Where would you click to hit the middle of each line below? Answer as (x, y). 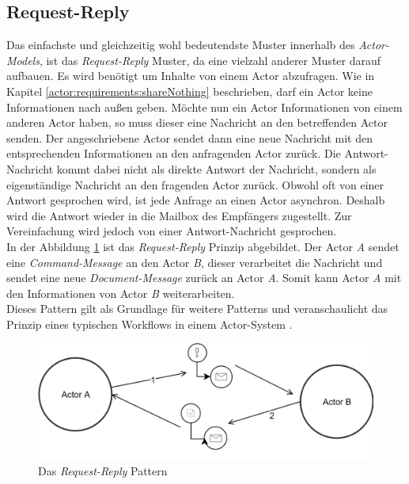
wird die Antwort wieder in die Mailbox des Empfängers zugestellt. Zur (179, 215)
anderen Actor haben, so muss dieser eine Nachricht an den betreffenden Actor (197, 122)
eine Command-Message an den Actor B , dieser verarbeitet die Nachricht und (195, 262)
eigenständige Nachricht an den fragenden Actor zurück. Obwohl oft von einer (195, 184)
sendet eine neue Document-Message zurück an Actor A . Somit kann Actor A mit (204, 278)
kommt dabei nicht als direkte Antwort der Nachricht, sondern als (216, 168)
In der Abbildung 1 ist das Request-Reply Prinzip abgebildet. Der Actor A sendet (203, 246)
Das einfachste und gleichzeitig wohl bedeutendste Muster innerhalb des (181, 45)
